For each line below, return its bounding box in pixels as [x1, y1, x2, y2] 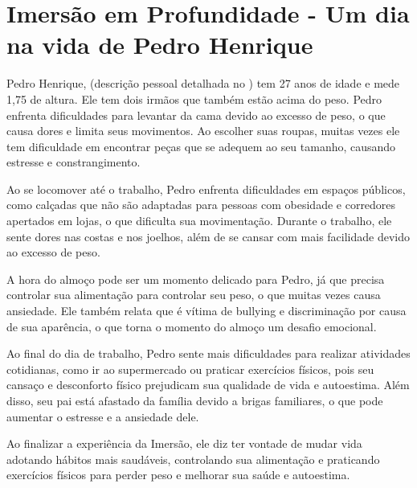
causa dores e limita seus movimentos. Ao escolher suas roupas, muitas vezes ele [6, 122, 400, 139]
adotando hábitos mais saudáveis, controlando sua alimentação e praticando [6, 450, 380, 467]
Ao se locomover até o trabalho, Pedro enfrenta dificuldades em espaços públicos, [6, 180, 406, 197]
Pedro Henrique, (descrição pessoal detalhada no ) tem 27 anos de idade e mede [6, 75, 400, 92]
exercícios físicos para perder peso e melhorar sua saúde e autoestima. [6, 466, 350, 483]
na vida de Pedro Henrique [6, 28, 313, 61]
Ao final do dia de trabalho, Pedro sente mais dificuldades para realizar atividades [6, 345, 411, 362]
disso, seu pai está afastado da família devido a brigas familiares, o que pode [6, 392, 383, 408]
